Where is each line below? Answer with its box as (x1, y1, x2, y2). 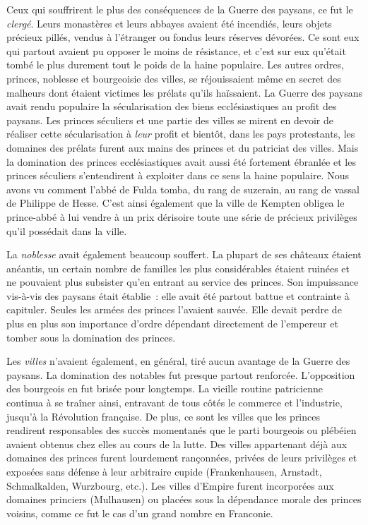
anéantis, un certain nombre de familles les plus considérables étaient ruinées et (6, 260, 350, 275)
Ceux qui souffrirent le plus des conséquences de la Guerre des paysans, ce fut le (6, 2, 353, 16)
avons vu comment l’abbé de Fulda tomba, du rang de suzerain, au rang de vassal (6, 181, 360, 196)
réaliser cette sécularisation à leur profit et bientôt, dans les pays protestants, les (6, 126, 355, 141)
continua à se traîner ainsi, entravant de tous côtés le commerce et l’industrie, (6, 395, 343, 410)
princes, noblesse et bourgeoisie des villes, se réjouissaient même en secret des (6, 71, 341, 85)
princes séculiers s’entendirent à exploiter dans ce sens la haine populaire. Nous (6, 168, 349, 183)
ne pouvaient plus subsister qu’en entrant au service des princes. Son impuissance (6, 274, 359, 289)
